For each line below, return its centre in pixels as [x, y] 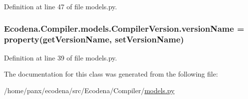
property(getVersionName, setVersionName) [94, 39]
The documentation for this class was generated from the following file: [111, 74]
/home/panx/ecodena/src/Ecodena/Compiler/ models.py [89, 90]
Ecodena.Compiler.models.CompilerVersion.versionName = [124, 28]
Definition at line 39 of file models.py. [61, 57]
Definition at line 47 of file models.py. [61, 6]
